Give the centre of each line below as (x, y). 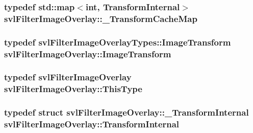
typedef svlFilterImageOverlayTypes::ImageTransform (118, 42)
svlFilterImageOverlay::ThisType (73, 89)
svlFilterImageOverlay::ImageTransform (88, 53)
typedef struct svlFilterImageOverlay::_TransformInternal (127, 112)
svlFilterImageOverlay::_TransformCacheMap (101, 18)
